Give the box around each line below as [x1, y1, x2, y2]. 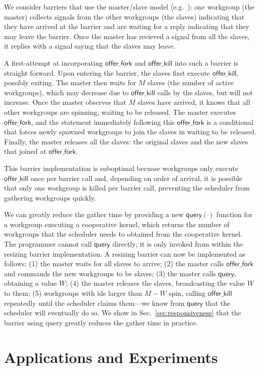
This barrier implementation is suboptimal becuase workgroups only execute [4, 162, 238, 173]
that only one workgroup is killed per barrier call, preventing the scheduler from [4, 182, 250, 193]
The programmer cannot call [4, 239, 92, 249]
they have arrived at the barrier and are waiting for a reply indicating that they [4, 21, 249, 32]
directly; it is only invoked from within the [112, 239, 243, 249]
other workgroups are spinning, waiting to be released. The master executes [4, 106, 236, 117]
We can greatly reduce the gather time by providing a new [4, 209, 184, 220]
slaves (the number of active [147, 77, 234, 88]
